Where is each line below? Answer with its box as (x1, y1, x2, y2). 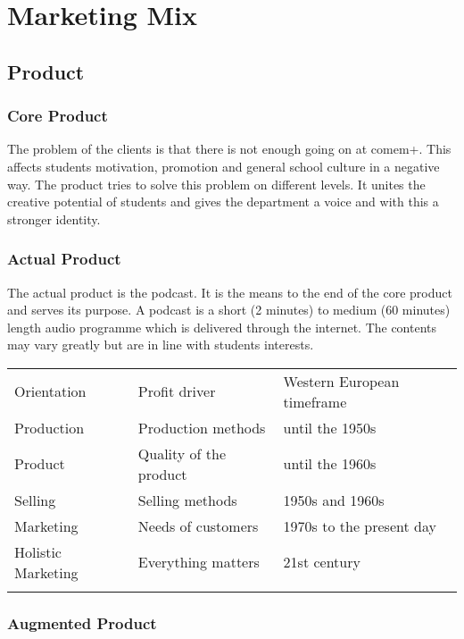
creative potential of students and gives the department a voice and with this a (7, 192, 439, 211)
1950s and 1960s (283, 489, 385, 510)
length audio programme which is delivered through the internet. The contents (7, 317, 437, 336)
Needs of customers (137, 515, 259, 536)
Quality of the (137, 442, 227, 464)
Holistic (14, 541, 62, 562)
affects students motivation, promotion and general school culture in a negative (7, 156, 440, 175)
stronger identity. (7, 209, 101, 228)
